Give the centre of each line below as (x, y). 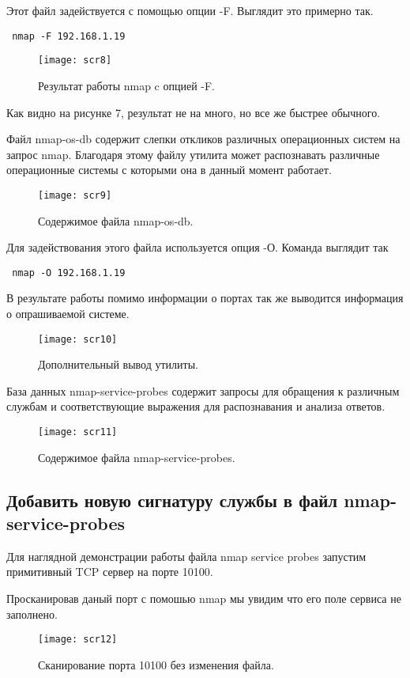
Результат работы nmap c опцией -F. (127, 85)
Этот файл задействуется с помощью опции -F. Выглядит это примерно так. (190, 10)
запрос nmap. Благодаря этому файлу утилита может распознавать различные (193, 154)
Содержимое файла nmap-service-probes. (137, 457)
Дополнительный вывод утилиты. (118, 364)
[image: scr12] (78, 640)
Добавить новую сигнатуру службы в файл (172, 500)
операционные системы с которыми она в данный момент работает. (169, 170)
